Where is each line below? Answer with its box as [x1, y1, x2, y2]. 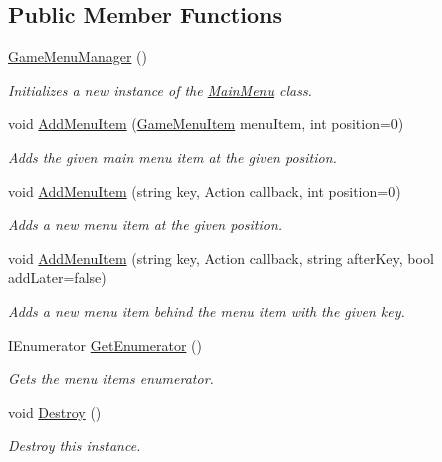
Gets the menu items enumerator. [8, 368, 214, 389]
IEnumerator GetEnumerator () [8, 334, 202, 355]
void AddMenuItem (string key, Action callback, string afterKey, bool [8, 247, 434, 268]
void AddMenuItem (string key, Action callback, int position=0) [8, 180, 401, 201]
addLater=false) [8, 267, 107, 288]
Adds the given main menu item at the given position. [8, 146, 337, 167]
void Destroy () [8, 401, 102, 422]
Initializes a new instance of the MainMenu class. [8, 79, 312, 100]
